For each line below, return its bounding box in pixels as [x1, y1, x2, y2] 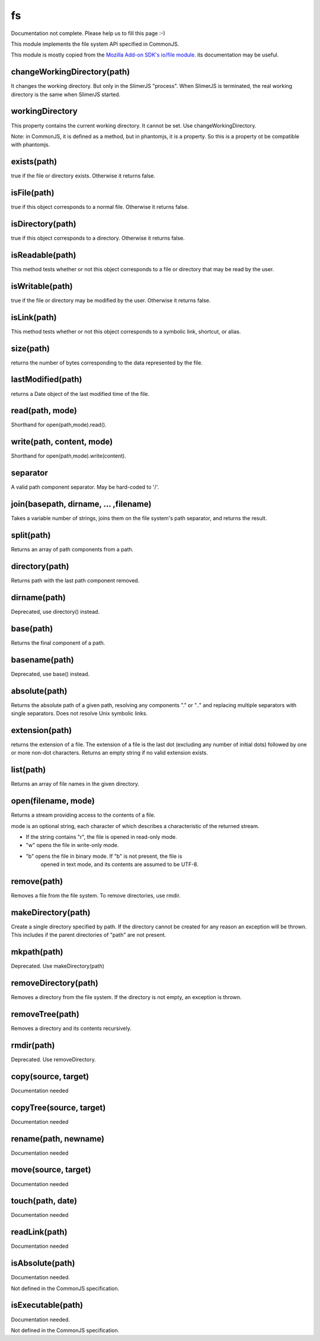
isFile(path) [11, 188, 55, 198]
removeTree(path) [11, 1009, 79, 1019]
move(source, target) [11, 1165, 91, 1175]
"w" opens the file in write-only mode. [25, 842, 119, 849]
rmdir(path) [11, 1040, 56, 1050]
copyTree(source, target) [11, 1102, 106, 1112]
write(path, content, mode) [11, 437, 113, 447]
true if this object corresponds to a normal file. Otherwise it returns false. [11, 204, 189, 211]
